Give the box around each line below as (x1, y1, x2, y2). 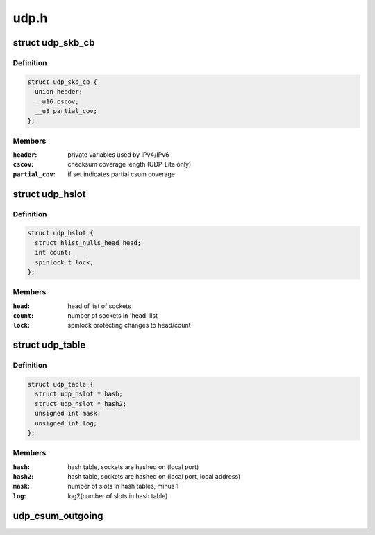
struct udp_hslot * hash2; (35, 400, 127, 407)
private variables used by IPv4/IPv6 (67, 151, 169, 159)
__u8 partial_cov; (35, 107, 97, 114)
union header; (35, 87, 83, 96)
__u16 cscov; (35, 97, 79, 105)
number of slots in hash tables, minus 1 (67, 482, 179, 491)
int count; (35, 248, 72, 257)
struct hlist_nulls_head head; (35, 239, 142, 246)
